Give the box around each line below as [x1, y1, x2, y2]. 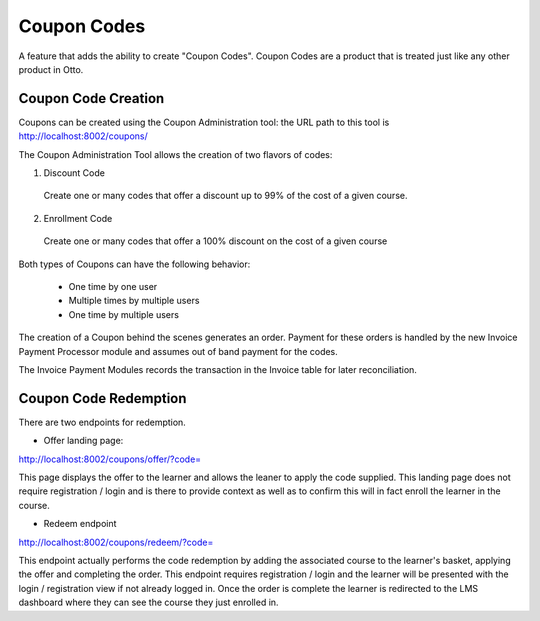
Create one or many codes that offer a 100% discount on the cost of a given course [43, 235, 388, 247]
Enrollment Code [43, 212, 113, 224]
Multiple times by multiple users [68, 295, 200, 307]
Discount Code [43, 167, 105, 179]
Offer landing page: [43, 435, 124, 447]
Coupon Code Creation [18, 90, 165, 107]
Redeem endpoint [43, 518, 117, 530]
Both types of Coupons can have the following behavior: [18, 258, 251, 270]
